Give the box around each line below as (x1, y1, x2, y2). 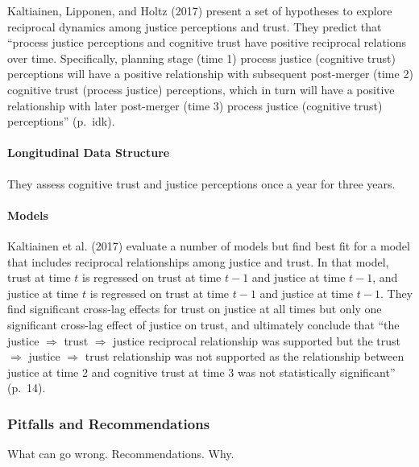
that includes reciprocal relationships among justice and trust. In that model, (7, 253, 389, 270)
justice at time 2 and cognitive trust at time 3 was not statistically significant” (7, 363, 396, 380)
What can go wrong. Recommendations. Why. (7, 445, 234, 462)
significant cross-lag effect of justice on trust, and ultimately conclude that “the (7, 316, 400, 333)
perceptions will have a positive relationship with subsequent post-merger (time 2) (7, 65, 413, 82)
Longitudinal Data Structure (7, 144, 170, 161)
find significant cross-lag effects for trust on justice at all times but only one (7, 300, 382, 317)
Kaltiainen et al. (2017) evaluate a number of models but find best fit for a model (7, 237, 410, 254)
